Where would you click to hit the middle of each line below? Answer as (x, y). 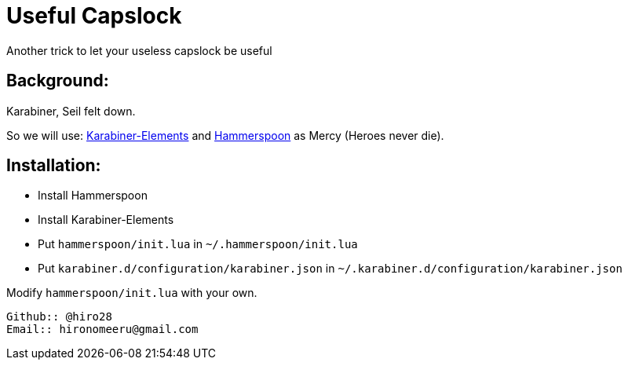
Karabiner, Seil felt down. (71, 111)
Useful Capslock (94, 16)
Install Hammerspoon (93, 196)
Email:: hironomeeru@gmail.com (102, 329)
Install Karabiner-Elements (106, 220)
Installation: (54, 166)
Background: (58, 81)
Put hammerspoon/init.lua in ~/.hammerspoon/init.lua (198, 244)
